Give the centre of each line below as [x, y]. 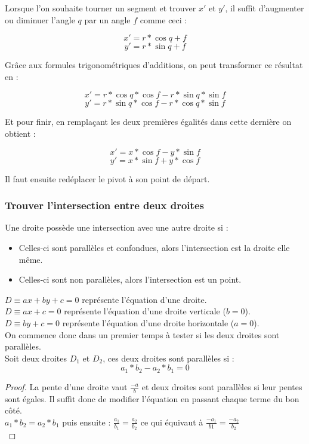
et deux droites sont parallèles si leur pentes [222, 386]
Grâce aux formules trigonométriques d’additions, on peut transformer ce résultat [154, 65]
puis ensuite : [86, 422]
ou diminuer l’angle [40, 19]
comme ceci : [163, 19]
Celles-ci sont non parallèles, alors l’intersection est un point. [130, 279]
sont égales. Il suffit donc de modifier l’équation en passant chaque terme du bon [152, 398]
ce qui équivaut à [172, 422]
